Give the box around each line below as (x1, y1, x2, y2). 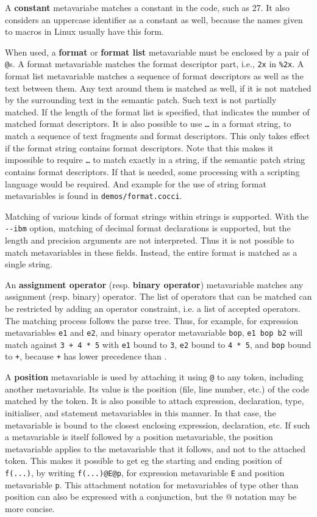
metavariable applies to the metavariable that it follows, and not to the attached (5, 442, 305, 455)
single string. (5, 258, 52, 270)
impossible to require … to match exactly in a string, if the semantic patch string (5, 153, 305, 166)
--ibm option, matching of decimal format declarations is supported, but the (5, 222, 291, 234)
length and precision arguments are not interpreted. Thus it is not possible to (5, 234, 294, 246)
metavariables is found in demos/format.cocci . (5, 189, 182, 202)
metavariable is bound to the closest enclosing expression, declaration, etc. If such (5, 418, 310, 431)
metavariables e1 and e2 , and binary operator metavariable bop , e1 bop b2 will (5, 326, 303, 339)
